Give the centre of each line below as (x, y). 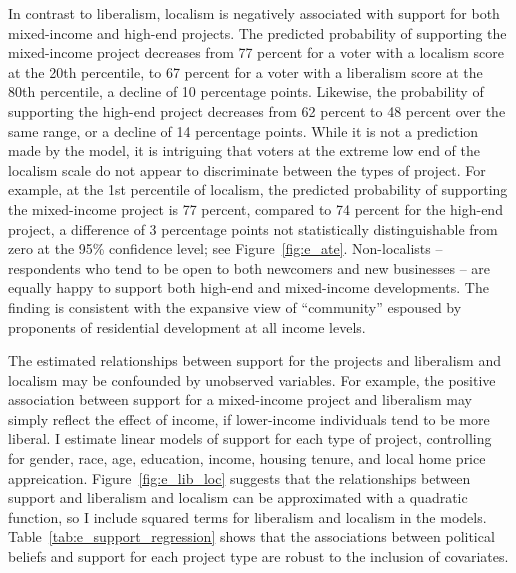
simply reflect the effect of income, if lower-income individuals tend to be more (249, 418)
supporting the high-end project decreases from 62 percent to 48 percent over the (257, 110)
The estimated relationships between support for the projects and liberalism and (255, 360)
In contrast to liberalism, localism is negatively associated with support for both (254, 13)
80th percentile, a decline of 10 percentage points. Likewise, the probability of (246, 91)
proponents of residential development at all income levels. (187, 326)
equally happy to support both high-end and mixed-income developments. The (248, 287)
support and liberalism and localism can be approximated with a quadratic (238, 497)
